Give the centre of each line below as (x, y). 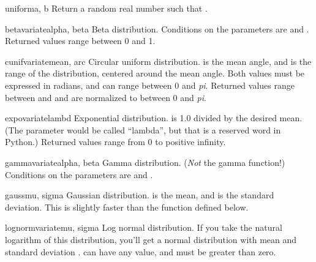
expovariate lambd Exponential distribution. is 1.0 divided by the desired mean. (154, 118)
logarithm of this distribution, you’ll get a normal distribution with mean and (151, 239)
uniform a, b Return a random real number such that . (106, 8)
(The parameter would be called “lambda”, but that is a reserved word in (143, 129)
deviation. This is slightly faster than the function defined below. (127, 207)
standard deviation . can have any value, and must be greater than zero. (141, 251)
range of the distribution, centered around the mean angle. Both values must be (155, 73)
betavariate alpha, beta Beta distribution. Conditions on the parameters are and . (157, 28)
